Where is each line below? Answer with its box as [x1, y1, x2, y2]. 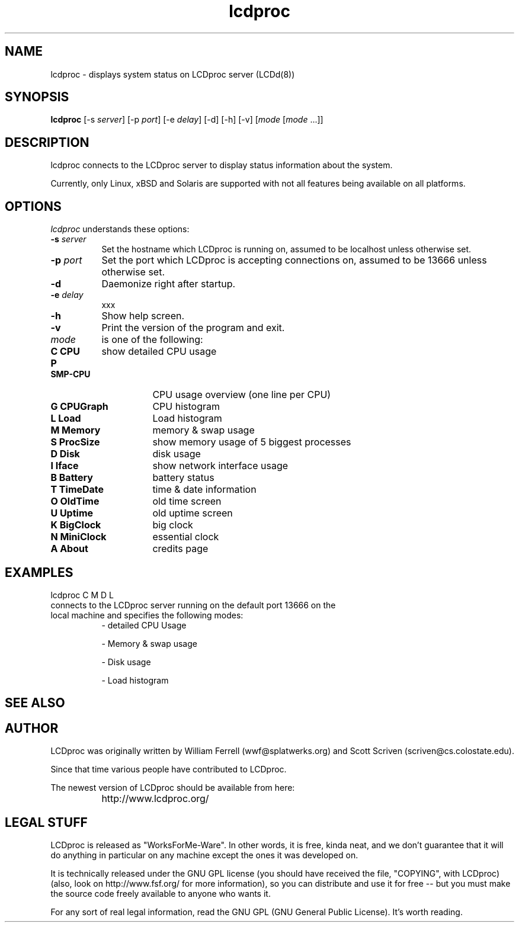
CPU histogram [152, 400, 220, 413]
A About [50, 543, 88, 555]
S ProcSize [50, 436, 100, 448]
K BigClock [50, 519, 101, 531]
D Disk [50, 448, 80, 460]
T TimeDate [50, 483, 104, 496]
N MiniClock [50, 531, 107, 543]
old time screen [152, 495, 222, 508]
